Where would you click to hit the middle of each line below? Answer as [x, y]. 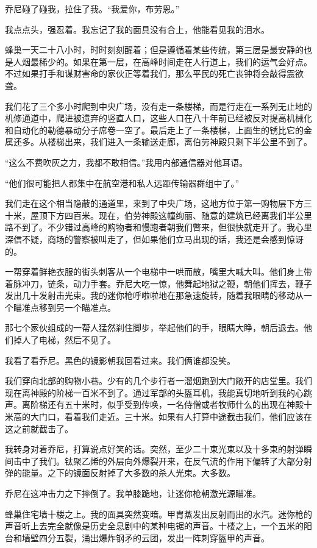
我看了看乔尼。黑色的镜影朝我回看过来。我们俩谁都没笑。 [120, 360]
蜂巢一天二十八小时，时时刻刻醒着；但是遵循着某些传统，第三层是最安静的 [154, 50]
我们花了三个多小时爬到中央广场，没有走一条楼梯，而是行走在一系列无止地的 [158, 106]
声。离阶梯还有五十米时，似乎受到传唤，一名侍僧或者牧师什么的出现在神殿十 [158, 404]
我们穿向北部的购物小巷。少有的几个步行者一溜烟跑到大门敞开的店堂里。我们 [158, 381]
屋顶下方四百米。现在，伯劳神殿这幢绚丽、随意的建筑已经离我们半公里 [171, 215]
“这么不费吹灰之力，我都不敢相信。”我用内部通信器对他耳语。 [126, 162]
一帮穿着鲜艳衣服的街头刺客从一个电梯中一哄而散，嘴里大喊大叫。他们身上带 [158, 272]
